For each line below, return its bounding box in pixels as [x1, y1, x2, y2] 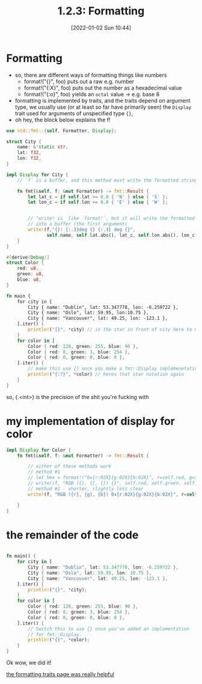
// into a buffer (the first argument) [28, 221, 128, 227]
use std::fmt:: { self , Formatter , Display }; [6, 127, 117, 133]
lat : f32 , [17, 150, 42, 156]
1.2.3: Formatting [57, 4, 145, 18]
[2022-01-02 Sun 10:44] [71, 24, 131, 31]
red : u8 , [17, 266, 39, 272]
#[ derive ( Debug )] [6, 254, 50, 260]
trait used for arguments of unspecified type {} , [14, 109, 133, 117]
